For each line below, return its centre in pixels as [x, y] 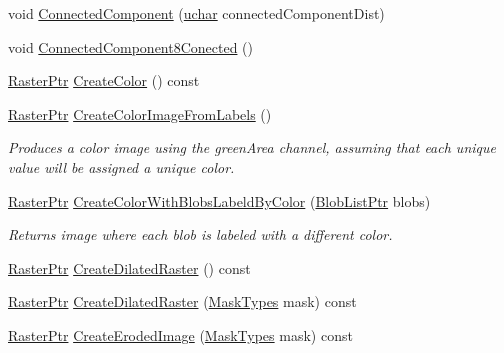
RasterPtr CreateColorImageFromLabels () [140, 113]
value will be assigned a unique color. [121, 166]
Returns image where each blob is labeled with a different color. [200, 234]
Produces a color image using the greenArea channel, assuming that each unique [252, 147]
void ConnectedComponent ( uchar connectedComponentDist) [196, 13]
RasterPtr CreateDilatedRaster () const [129, 267]
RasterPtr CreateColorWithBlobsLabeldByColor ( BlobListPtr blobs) [219, 200]
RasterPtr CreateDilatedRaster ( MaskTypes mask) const [182, 301]
